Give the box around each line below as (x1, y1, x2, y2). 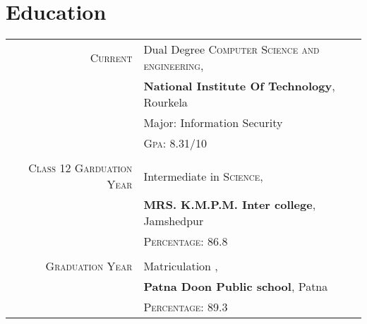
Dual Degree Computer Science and (143, 41, 320, 58)
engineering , (143, 57, 204, 74)
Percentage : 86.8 (143, 233, 228, 250)
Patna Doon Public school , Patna (143, 278, 328, 295)
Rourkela (143, 94, 188, 111)
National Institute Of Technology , (143, 78, 335, 95)
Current (90, 49, 133, 66)
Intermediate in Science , (143, 167, 263, 184)
